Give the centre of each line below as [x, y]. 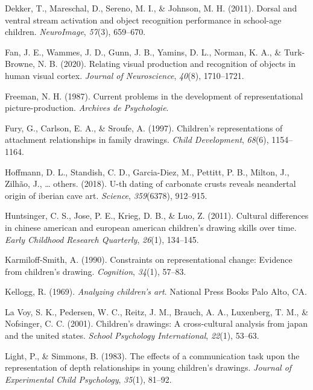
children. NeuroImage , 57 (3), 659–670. [75, 32]
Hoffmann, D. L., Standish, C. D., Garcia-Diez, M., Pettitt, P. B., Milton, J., [147, 171]
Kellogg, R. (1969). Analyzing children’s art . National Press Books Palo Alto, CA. [156, 291]
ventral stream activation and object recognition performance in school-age [143, 20]
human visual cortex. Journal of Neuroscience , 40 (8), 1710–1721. [125, 75]
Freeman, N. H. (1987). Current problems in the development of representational [154, 96]
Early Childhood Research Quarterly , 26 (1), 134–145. [102, 239]
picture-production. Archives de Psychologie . [87, 108]
